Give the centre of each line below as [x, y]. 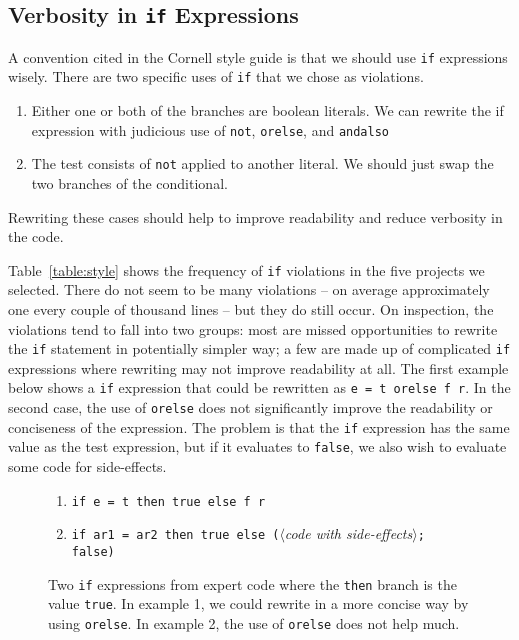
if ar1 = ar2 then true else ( [175, 535]
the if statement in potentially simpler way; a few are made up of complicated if [259, 348]
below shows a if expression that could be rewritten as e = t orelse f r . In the [259, 387]
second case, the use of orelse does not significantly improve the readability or [250, 407]
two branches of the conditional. [129, 183]
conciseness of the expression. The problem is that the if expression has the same [259, 426]
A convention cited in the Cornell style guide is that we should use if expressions [258, 56]
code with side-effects [348, 533]
